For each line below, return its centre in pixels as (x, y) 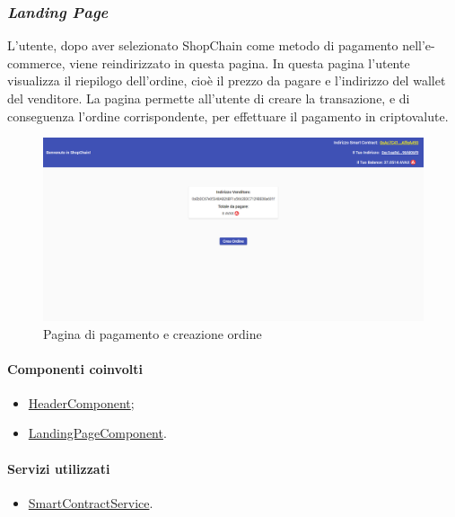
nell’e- (419, 45)
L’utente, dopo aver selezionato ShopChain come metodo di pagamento (203, 45)
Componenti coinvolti (75, 368)
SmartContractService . (91, 502)
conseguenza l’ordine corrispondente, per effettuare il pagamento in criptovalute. (228, 116)
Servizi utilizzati (59, 468)
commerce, (36, 62)
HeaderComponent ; (81, 402)
